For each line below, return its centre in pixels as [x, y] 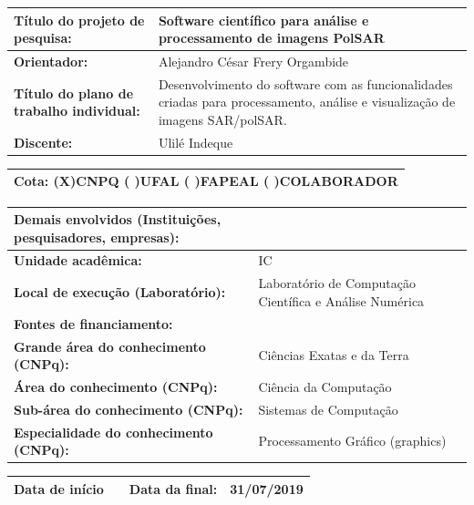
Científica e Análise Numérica [341, 300]
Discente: [43, 142]
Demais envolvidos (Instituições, [118, 219]
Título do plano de [74, 93]
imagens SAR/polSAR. [222, 119]
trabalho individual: [77, 111]
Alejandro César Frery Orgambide [253, 61]
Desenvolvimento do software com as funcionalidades [305, 83]
